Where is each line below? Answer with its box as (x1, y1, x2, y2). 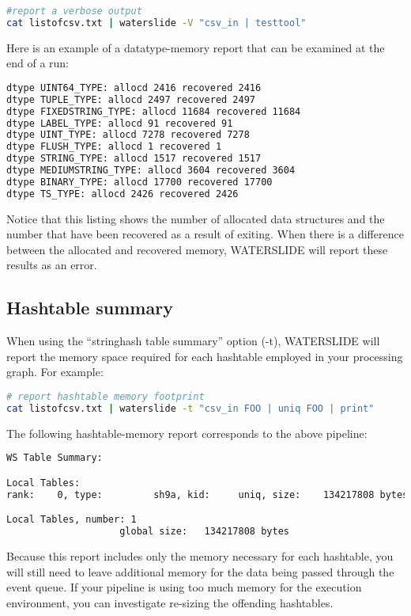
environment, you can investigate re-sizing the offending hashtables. (6, 594, 334, 610)
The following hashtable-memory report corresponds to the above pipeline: (6, 424, 368, 441)
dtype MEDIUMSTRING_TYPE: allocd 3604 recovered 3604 (6, 165, 296, 177)
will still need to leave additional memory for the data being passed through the (6, 563, 394, 580)
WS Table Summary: (6, 452, 103, 464)
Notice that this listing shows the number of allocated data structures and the (6, 210, 385, 226)
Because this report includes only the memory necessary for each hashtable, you (6, 548, 394, 565)
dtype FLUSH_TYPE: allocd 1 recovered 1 (6, 141, 222, 153)
